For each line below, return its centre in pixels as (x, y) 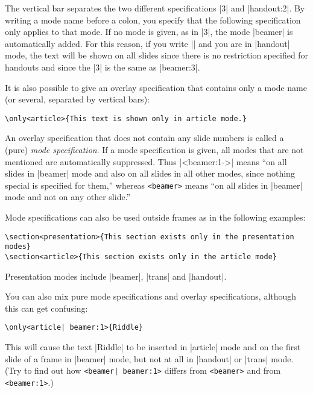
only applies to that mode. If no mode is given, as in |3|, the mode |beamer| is (149, 32)
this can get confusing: (46, 308)
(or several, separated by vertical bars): (77, 99)
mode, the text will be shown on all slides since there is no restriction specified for (157, 55)
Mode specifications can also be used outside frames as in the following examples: (155, 217)
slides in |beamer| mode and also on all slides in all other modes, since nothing (150, 173)
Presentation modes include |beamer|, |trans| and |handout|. (116, 276)
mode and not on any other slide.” (68, 197)
